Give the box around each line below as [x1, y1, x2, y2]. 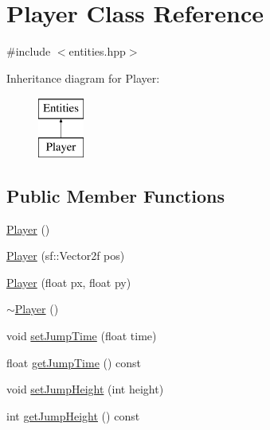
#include [6, 43, 51, 60]
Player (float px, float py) [6, 273, 131, 290]
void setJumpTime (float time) [6, 327, 157, 344]
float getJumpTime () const [6, 354, 142, 370]
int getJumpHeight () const [6, 407, 140, 424]
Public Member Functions [6, 183, 225, 207]
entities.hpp [68, 43, 126, 60]
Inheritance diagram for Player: [6, 69, 160, 86]
